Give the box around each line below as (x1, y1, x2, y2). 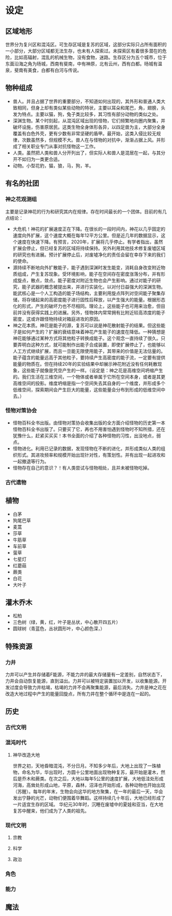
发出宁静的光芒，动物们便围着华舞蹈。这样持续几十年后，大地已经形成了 (12, 795, 165, 801)
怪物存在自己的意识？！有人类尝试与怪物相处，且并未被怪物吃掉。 (12, 464, 152, 471)
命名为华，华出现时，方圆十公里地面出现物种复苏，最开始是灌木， (21, 769, 161, 775)
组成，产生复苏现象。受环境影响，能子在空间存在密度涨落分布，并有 (17, 271, 161, 277)
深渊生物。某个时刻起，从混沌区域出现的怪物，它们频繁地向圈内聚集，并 (12, 117, 165, 123)
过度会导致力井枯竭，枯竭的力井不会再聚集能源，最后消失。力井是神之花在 (9, 685, 167, 691)
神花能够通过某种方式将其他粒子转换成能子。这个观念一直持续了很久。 (12, 335, 161, 341)
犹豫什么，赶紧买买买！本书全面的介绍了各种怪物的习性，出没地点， (12, 433, 157, 439)
